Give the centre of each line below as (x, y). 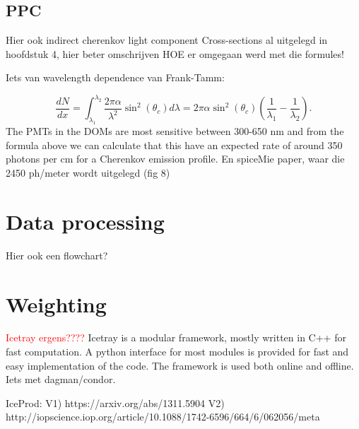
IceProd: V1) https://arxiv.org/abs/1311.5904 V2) (115, 402)
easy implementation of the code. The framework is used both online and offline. (180, 365)
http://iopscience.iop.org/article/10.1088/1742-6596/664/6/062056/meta (163, 417)
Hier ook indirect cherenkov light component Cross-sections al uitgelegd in (167, 40)
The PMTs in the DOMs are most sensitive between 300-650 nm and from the (175, 131)
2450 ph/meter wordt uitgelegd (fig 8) (88, 173)
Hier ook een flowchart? (57, 255)
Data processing (85, 221)
